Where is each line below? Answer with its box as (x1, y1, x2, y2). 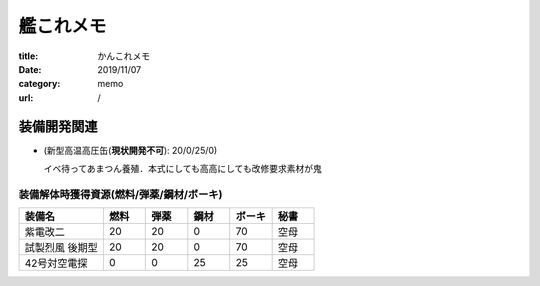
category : (18, 78, 61, 90)
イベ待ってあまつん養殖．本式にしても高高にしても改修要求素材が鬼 (43, 163, 322, 175)
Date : (18, 63, 42, 75)
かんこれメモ (97, 50, 150, 62)
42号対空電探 (24, 256, 88, 270)
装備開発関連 (18, 118, 98, 135)
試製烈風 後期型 (24, 241, 99, 255)
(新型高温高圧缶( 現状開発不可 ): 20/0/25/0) (43, 144, 218, 156)
